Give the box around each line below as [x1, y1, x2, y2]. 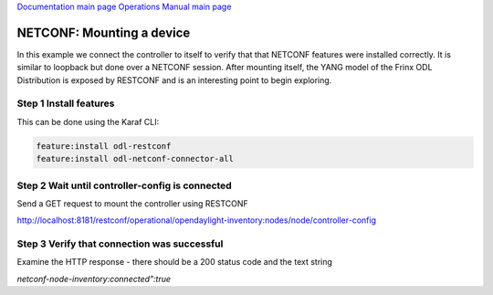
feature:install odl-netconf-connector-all [36, 153, 235, 164]
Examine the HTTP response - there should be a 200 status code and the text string [16, 257, 333, 268]
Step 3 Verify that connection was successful [16, 237, 224, 250]
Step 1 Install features [16, 97, 115, 110]
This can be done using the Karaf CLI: [16, 116, 160, 127]
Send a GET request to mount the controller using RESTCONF [16, 197, 248, 209]
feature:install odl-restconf [36, 141, 172, 151]
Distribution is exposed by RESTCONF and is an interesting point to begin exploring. [16, 74, 332, 86]
